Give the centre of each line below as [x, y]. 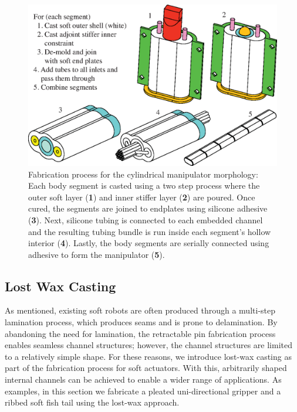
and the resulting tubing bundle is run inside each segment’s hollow [150, 231]
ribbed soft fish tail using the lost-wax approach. [92, 402]
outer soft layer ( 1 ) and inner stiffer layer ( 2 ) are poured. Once [142, 197]
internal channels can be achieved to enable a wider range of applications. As [143, 379]
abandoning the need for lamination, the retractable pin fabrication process [140, 333]
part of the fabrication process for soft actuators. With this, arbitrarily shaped [146, 368]
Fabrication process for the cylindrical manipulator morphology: [143, 174]
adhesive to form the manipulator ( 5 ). [97, 254]
